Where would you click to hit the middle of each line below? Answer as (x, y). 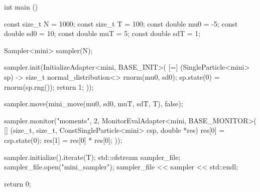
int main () (21, 7)
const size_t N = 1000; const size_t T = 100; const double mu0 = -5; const (121, 23)
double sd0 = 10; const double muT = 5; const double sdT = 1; (102, 33)
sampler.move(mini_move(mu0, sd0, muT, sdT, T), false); (94, 104)
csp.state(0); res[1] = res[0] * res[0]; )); (63, 140)
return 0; (18, 183)
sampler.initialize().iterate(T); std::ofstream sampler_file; (92, 157)
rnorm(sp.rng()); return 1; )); (49, 86)
